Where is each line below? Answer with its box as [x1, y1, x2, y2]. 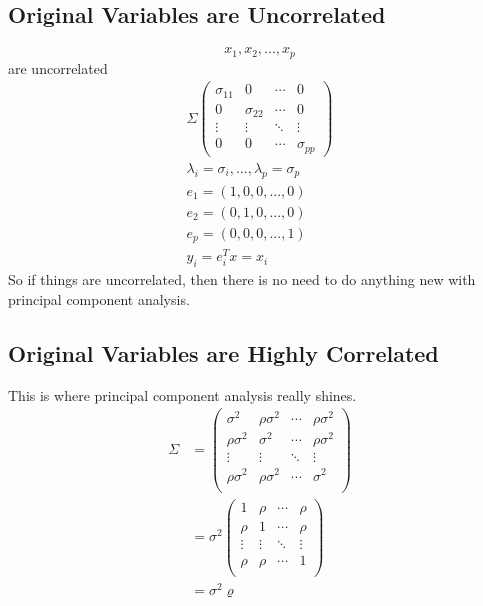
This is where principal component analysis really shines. [8, 384, 357, 405]
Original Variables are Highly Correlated [8, 337, 439, 368]
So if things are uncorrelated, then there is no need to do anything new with [8, 269, 476, 290]
